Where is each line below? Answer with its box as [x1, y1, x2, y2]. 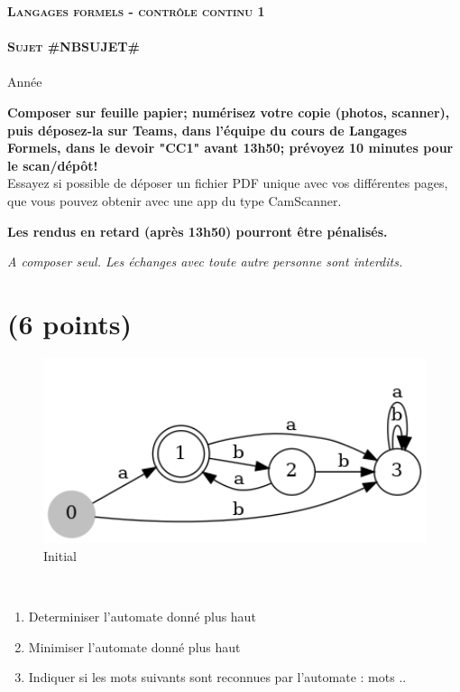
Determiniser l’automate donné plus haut [28, 607, 256, 626]
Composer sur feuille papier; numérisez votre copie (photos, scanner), [7, 102, 450, 121]
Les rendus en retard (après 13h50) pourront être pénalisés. [7, 221, 388, 240]
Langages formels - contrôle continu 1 [7, 2, 265, 20]
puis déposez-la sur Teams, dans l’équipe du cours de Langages [7, 120, 408, 139]
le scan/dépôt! [7, 155, 98, 174]
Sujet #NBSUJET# [7, 37, 140, 56]
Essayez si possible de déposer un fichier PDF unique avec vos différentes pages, [7, 173, 448, 192]
